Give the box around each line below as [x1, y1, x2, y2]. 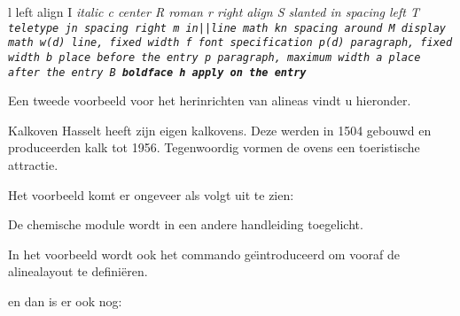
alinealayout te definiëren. [8, 262, 148, 281]
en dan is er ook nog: [8, 291, 122, 310]
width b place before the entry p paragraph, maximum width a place [8, 50, 421, 64]
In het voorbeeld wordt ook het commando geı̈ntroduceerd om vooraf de [8, 244, 400, 263]
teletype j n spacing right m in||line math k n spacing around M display [8, 21, 446, 35]
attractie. [8, 156, 58, 173]
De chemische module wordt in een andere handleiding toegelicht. [8, 215, 363, 234]
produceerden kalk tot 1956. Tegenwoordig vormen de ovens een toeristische [8, 138, 420, 157]
